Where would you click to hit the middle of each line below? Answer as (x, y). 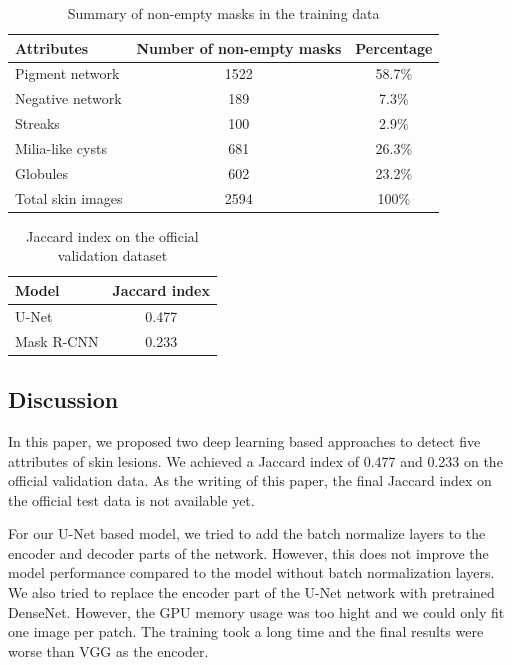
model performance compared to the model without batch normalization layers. (251, 572)
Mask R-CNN (57, 340)
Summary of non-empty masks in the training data (223, 13)
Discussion (63, 399)
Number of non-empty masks (239, 47)
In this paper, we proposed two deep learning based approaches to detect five (244, 440)
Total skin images (69, 197)
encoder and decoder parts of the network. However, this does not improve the (248, 552)
